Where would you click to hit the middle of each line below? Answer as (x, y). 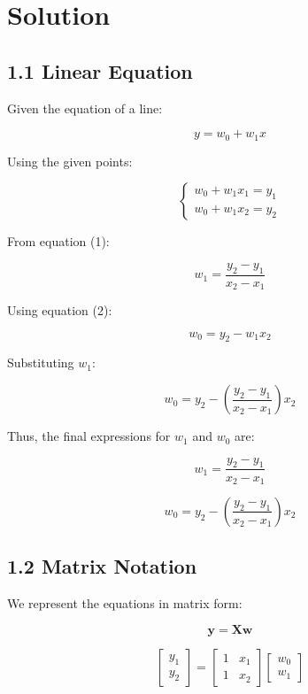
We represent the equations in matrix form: (125, 603)
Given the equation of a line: (85, 108)
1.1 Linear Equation (100, 70)
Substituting (41, 362)
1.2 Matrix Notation (102, 566)
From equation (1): (58, 241)
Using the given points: (70, 161)
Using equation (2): (60, 310)
